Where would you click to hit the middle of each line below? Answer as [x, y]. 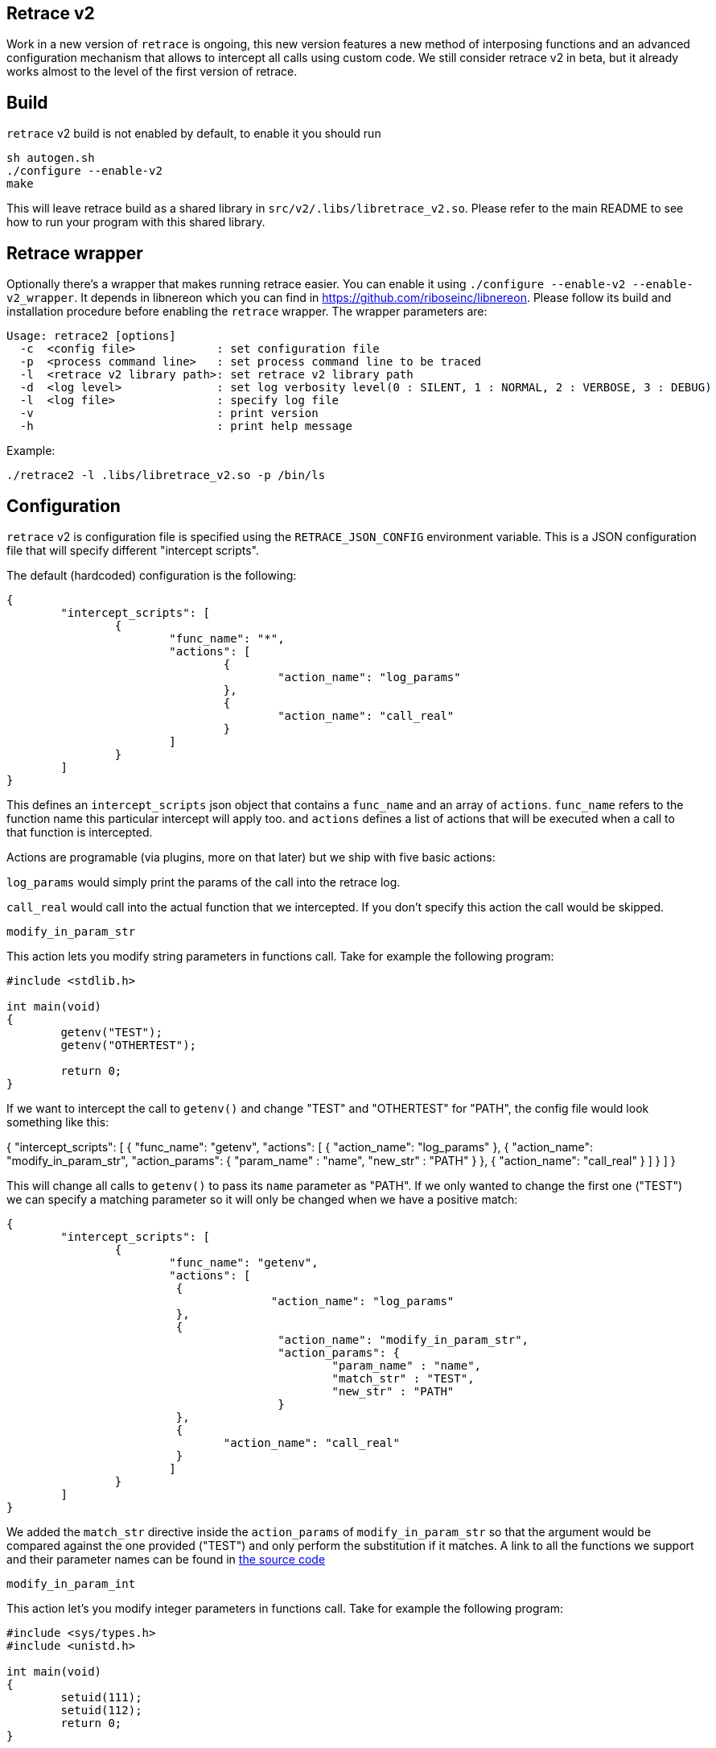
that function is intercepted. [80, 832]
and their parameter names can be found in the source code [166, 1559]
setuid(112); [101, 1710]
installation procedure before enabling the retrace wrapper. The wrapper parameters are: [247, 312]
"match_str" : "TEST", [403, 1378]
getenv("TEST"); [111, 1032]
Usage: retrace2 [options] [91, 336]
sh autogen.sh [51, 158]
